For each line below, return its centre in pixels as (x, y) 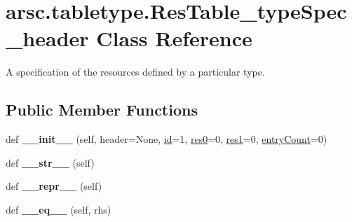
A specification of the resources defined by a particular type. (135, 72)
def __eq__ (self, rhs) (59, 209)
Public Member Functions (102, 110)
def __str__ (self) (50, 162)
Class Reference (174, 38)
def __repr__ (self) (54, 186)
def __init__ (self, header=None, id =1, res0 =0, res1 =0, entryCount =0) (167, 139)
